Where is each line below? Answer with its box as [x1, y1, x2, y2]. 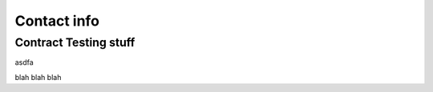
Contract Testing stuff [14, 35, 136, 50]
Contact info [14, 12, 100, 30]
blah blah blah [14, 72, 62, 82]
